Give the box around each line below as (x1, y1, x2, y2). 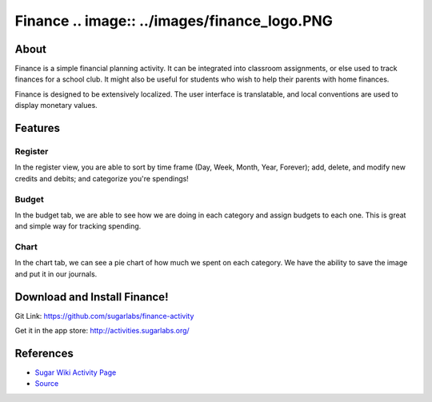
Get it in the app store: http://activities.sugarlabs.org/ (14, 326, 190, 336)
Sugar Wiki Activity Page (34, 368, 117, 377)
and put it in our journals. (14, 269, 98, 279)
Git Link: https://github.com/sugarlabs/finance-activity (14, 311, 194, 320)
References (14, 346, 74, 360)
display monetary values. (14, 101, 98, 110)
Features (14, 121, 60, 135)
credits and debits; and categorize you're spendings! (14, 173, 190, 183)
